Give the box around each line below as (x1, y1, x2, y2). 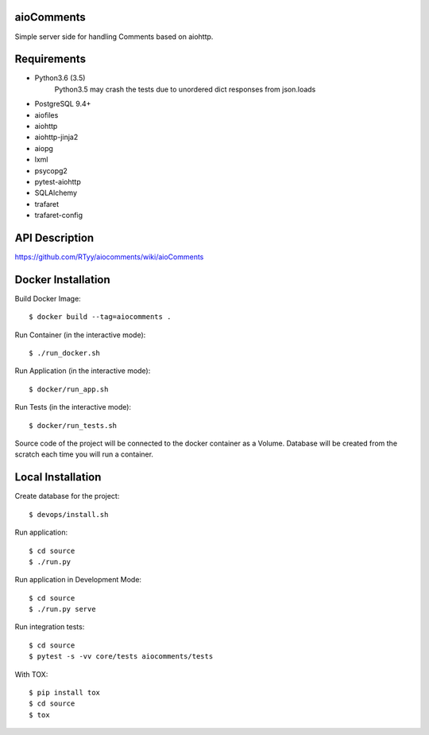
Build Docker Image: (14, 294, 81, 303)
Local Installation (14, 470, 102, 484)
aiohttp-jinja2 (34, 132, 79, 142)
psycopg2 (34, 165, 68, 175)
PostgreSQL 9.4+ (34, 99, 91, 109)
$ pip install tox (29, 688, 101, 698)
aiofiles (34, 110, 59, 119)
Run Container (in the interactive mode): (14, 330, 146, 340)
